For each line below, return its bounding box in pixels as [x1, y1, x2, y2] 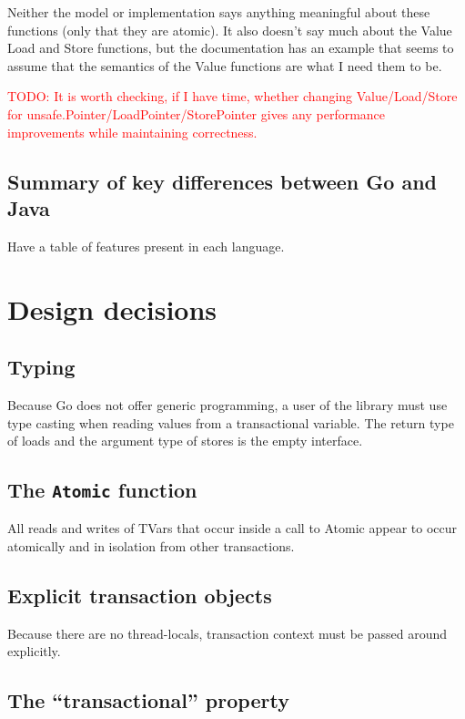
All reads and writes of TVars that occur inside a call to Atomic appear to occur [7, 519, 458, 538]
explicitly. [7, 642, 61, 661]
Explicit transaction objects [7, 581, 272, 610]
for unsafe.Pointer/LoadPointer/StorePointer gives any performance [7, 104, 386, 123]
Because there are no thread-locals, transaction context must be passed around [7, 623, 448, 642]
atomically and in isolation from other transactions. [7, 537, 295, 556]
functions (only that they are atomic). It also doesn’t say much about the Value [7, 20, 452, 39]
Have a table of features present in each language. [7, 236, 285, 255]
